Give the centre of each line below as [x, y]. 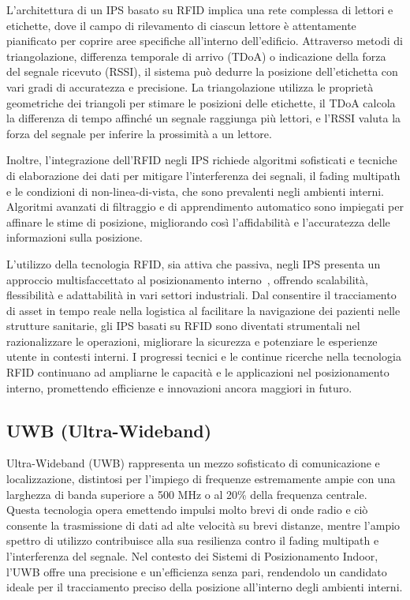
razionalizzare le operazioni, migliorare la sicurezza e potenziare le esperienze [192, 341]
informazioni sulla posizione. [75, 237]
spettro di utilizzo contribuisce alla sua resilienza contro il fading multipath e [193, 540]
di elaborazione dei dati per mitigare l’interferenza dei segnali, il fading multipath [203, 175]
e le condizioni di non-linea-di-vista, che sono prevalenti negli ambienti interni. [195, 191]
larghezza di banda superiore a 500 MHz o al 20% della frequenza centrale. [187, 494]
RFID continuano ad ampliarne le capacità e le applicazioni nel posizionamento [198, 372]
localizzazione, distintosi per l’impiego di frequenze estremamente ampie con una [201, 479]
